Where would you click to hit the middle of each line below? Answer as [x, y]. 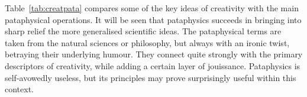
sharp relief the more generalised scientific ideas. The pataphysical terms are [143, 31]
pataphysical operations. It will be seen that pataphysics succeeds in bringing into [153, 19]
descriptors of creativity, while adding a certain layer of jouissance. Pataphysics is [153, 65]
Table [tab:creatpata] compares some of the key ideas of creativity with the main [152, 8]
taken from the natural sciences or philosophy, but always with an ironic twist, [147, 42]
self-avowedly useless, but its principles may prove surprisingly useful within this [151, 77]
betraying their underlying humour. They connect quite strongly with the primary [154, 54]
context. [19, 89]
